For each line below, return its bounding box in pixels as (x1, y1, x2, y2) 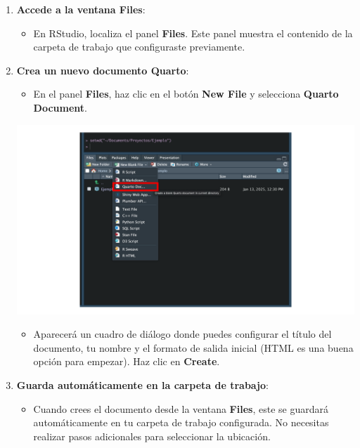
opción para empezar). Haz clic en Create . (33, 354, 220, 369)
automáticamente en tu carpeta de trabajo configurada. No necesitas (33, 415, 329, 430)
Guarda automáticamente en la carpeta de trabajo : (16, 378, 269, 393)
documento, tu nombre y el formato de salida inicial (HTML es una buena (33, 340, 354, 355)
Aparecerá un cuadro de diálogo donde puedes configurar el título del (33, 327, 332, 341)
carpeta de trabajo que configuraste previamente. (33, 39, 245, 54)
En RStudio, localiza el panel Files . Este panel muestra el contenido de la (33, 25, 353, 40)
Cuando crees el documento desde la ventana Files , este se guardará (33, 401, 328, 416)
